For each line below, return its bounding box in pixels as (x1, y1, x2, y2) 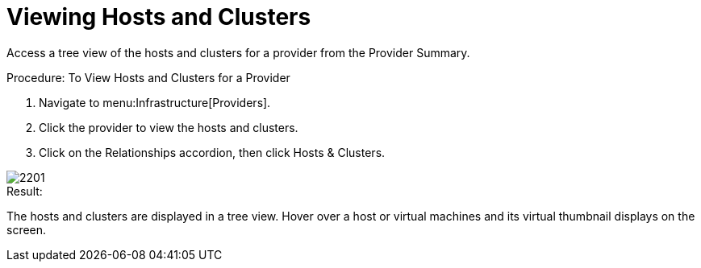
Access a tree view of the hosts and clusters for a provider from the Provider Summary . (6, 45, 470, 60)
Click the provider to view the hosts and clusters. (39, 120, 298, 134)
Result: (6, 183, 43, 198)
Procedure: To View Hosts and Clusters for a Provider (6, 70, 290, 85)
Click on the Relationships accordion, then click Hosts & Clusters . (39, 145, 386, 159)
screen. (6, 222, 47, 237)
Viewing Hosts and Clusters (6, 3, 311, 31)
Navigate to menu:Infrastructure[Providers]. (39, 95, 271, 109)
